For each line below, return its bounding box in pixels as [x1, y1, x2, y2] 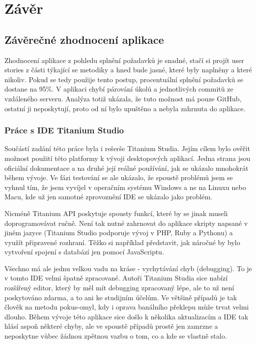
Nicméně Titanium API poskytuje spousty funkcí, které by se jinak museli [4, 208, 228, 218]
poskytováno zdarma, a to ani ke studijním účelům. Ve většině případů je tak [4, 292, 237, 302]
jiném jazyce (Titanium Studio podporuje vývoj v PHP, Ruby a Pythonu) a [4, 227, 233, 238]
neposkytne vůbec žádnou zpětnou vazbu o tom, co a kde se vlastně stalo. [4, 331, 227, 341]
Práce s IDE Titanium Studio [4, 124, 124, 136]
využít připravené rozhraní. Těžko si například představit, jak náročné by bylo [4, 237, 240, 247]
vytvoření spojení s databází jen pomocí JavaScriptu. [4, 247, 164, 257]
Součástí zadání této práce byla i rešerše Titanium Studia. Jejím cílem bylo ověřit [4, 143, 250, 154]
